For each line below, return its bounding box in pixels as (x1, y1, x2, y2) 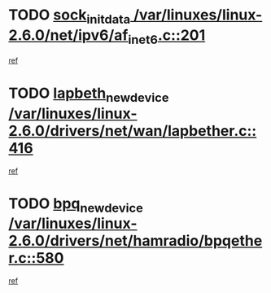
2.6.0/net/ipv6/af (8, 26, 129, 44)
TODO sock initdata (8, 6, 131, 27)
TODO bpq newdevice (8, 194, 144, 216)
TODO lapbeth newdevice (8, 84, 169, 105)
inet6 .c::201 (128, 26, 206, 47)
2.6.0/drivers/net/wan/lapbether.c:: (8, 121, 257, 140)
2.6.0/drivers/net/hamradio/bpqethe (8, 232, 263, 250)
